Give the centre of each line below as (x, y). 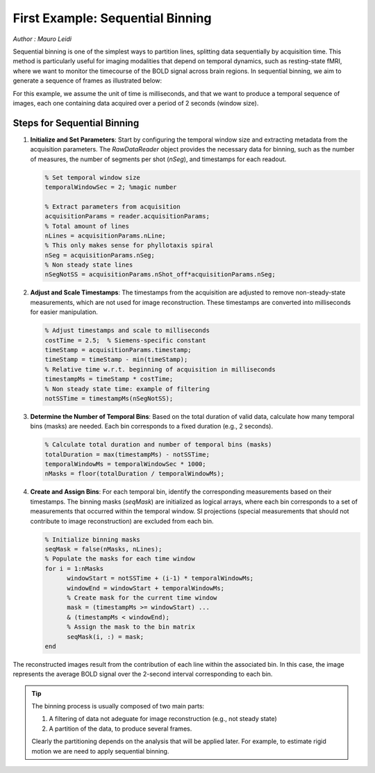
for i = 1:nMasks (74, 568)
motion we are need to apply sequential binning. (100, 751)
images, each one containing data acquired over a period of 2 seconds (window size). (136, 103)
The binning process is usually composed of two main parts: (118, 706)
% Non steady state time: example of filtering (127, 389)
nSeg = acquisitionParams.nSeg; (100, 255)
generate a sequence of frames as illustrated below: (87, 81)
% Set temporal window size (92, 177)
